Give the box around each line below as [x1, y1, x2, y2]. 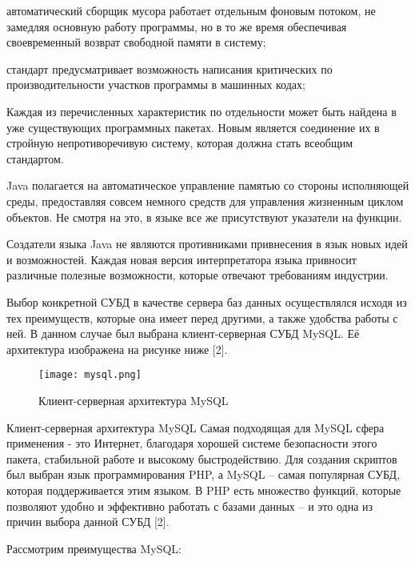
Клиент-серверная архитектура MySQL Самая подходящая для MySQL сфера [6, 419, 385, 436]
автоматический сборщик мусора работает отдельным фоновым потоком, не [6, 2, 376, 18]
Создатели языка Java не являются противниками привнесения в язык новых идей [6, 235, 408, 252]
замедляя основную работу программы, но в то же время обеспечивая [6, 18, 347, 34]
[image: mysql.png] [38, 369, 142, 381]
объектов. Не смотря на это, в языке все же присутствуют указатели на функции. [6, 208, 402, 225]
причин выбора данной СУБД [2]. [6, 513, 170, 530]
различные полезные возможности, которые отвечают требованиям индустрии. [6, 267, 389, 283]
